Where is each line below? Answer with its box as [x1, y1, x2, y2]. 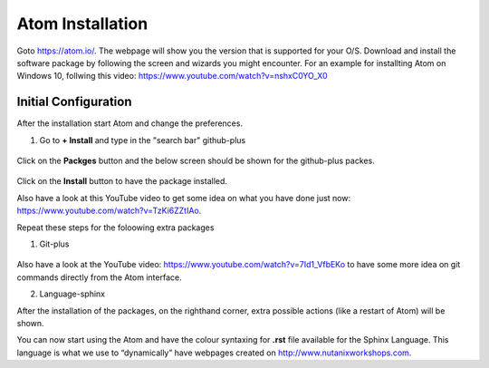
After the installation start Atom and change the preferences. [16, 118, 244, 129]
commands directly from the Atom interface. [16, 272, 182, 283]
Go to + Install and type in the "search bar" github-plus [39, 134, 246, 145]
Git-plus [39, 238, 70, 249]
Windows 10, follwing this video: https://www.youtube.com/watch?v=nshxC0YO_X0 [16, 71, 328, 82]
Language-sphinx [39, 288, 106, 299]
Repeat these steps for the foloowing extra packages [16, 222, 215, 233]
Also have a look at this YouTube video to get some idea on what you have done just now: [16, 192, 351, 203]
